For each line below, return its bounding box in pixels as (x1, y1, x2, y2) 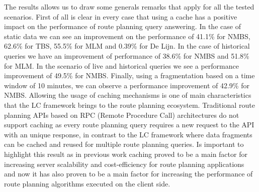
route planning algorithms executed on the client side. (4, 178, 170, 188)
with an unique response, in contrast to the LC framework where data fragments (4, 129, 252, 139)
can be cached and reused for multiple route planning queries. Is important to (4, 139, 244, 149)
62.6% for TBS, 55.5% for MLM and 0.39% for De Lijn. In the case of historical (4, 41, 250, 51)
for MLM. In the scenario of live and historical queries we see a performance (4, 60, 239, 71)
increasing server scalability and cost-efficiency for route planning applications (4, 158, 244, 169)
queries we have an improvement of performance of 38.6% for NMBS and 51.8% (4, 50, 249, 61)
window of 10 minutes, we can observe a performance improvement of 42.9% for (4, 80, 249, 90)
